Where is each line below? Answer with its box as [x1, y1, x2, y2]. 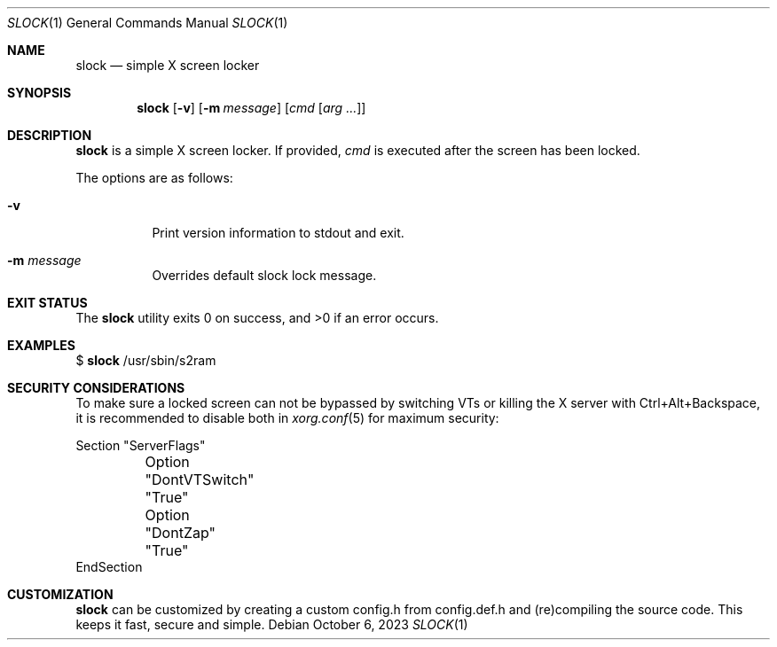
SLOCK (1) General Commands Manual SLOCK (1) [7, 15, 288, 30]
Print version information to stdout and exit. [152, 225, 404, 240]
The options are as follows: [75, 170, 233, 185]
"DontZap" [145, 524, 216, 542]
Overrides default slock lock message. [152, 268, 377, 283]
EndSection [75, 559, 143, 574]
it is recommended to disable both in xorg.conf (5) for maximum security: [75, 410, 499, 425]
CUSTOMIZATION [7, 587, 114, 602]
